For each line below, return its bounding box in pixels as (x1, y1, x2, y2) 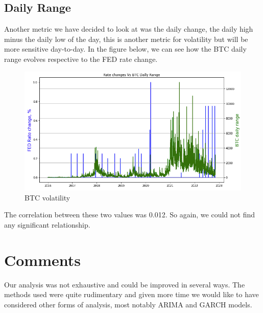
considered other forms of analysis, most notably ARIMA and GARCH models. (4, 299, 252, 309)
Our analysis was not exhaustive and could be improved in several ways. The (4, 279, 245, 289)
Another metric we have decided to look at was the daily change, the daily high (4, 24, 253, 34)
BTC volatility (25, 192, 70, 203)
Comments (4, 249, 81, 270)
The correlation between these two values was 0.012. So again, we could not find (4, 209, 255, 220)
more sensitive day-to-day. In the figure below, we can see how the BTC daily (4, 43, 247, 54)
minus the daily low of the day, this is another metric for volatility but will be (4, 33, 248, 44)
